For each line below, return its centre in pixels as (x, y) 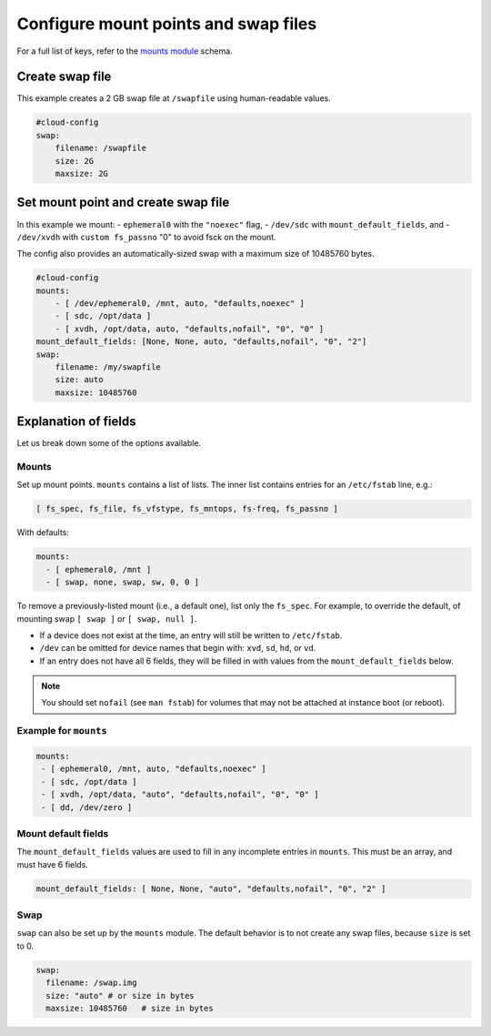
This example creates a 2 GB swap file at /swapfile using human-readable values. (174, 98)
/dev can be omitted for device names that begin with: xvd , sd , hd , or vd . (178, 648)
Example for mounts (62, 731)
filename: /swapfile (101, 148)
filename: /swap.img (91, 983)
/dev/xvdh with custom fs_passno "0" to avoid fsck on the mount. (146, 237)
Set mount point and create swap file (123, 203)
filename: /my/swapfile (108, 367)
